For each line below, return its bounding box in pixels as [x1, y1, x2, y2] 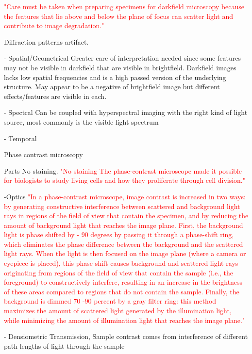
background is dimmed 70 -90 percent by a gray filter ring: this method [4, 296, 217, 306]
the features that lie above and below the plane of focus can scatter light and [4, 11, 234, 21]
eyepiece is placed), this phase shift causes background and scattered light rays [4, 258, 238, 268]
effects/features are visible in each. [4, 91, 107, 101]
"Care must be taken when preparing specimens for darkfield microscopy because [4, 1, 245, 11]
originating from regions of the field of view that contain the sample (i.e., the [4, 267, 234, 277]
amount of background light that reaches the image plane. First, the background [4, 220, 243, 230]
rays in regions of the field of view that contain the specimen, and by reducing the [4, 210, 249, 221]
